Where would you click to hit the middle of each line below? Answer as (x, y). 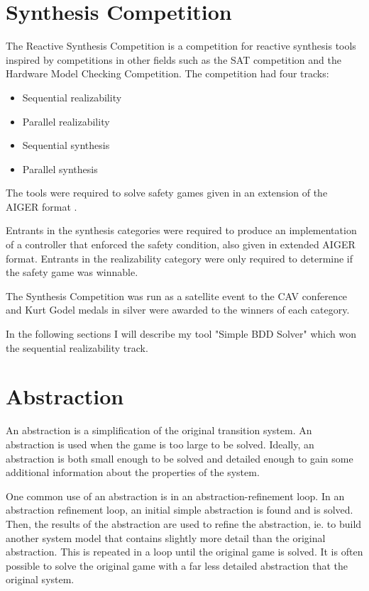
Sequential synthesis (66, 145)
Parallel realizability (66, 121)
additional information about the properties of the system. (133, 472)
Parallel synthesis (60, 169)
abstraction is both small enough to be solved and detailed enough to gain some (180, 458)
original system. (40, 579)
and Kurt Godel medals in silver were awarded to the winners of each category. (178, 310)
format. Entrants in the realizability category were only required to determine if (180, 258)
